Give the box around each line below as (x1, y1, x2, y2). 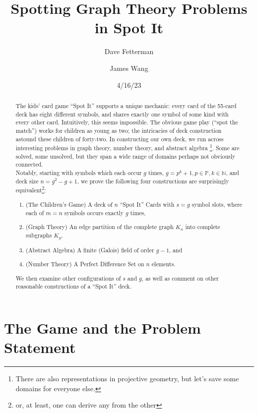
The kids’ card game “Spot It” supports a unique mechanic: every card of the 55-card (15, 101, 237, 110)
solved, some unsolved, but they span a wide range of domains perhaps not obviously (15, 152, 236, 160)
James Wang (110, 62, 148, 73)
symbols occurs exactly (64, 208, 124, 217)
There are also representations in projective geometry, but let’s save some (15, 373, 239, 384)
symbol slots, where (192, 200, 243, 208)
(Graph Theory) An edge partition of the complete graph (26, 223, 174, 231)
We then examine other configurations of (15, 274, 121, 282)
